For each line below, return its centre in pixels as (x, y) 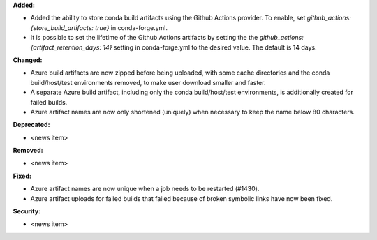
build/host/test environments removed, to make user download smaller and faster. (148, 82)
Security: (27, 211)
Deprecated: (31, 125)
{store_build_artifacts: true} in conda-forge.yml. (99, 27)
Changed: (28, 60)
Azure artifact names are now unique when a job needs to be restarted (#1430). (145, 189)
